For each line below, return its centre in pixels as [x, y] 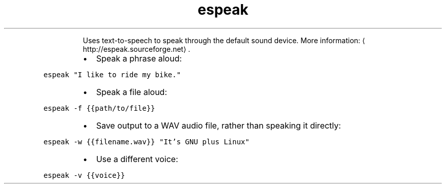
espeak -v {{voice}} [84, 175]
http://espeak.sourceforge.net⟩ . [136, 49]
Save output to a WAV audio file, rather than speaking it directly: [218, 125]
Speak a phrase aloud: [139, 58]
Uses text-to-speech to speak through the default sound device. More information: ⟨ [224, 40]
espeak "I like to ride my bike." [112, 74]
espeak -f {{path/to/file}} [99, 108]
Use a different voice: [137, 159]
